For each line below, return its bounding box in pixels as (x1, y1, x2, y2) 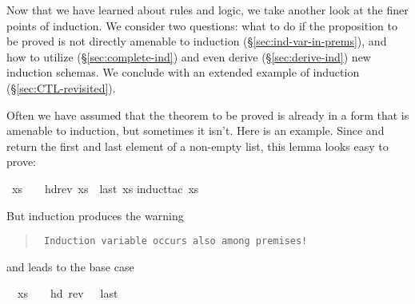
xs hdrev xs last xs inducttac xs (11, 180, 199, 196)
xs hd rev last (17, 285, 118, 302)
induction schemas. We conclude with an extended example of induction (6, 64, 360, 81)
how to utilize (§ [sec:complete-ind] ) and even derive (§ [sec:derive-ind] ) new (6, 48, 371, 65)
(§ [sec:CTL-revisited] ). (6, 79, 116, 96)
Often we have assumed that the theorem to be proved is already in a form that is (6, 106, 409, 123)
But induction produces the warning (6, 207, 184, 223)
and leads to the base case (6, 258, 134, 274)
